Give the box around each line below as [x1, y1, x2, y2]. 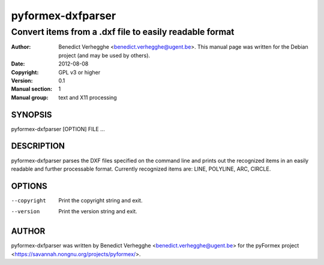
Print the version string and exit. [58, 208, 137, 215]
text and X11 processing [58, 94, 117, 101]
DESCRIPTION [11, 141, 65, 151]
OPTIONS [11, 181, 47, 191]
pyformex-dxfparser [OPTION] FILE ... [11, 125, 105, 132]
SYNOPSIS [11, 109, 52, 120]
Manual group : [11, 94, 49, 101]
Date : [11, 60, 25, 67]
